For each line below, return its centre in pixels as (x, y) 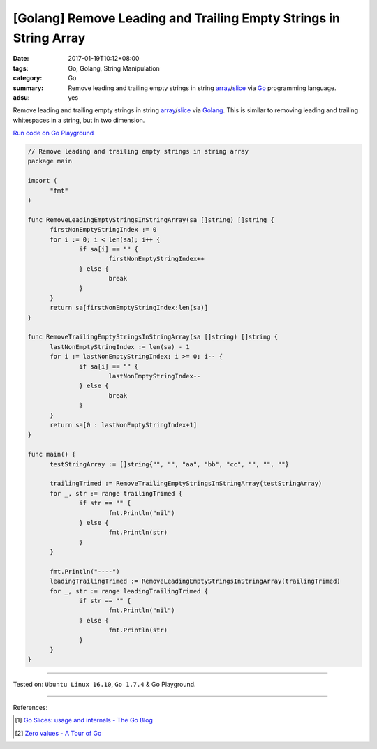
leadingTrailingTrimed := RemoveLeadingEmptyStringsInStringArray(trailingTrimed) (195, 581)
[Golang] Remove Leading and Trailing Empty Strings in (177, 18)
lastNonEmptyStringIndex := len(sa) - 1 (120, 347)
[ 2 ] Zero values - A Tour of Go (58, 733)
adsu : (22, 97)
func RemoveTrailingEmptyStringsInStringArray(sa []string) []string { (153, 337)
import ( (43, 181)
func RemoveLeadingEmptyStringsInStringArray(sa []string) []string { (151, 220)
